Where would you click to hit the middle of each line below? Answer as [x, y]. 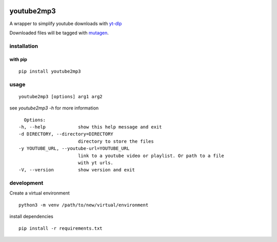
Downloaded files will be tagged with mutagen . [59, 33]
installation [24, 46]
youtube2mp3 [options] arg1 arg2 [61, 96]
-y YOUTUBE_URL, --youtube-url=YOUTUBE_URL [74, 149]
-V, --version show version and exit [77, 170]
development [26, 183]
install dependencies [31, 216]
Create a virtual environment [40, 193]
